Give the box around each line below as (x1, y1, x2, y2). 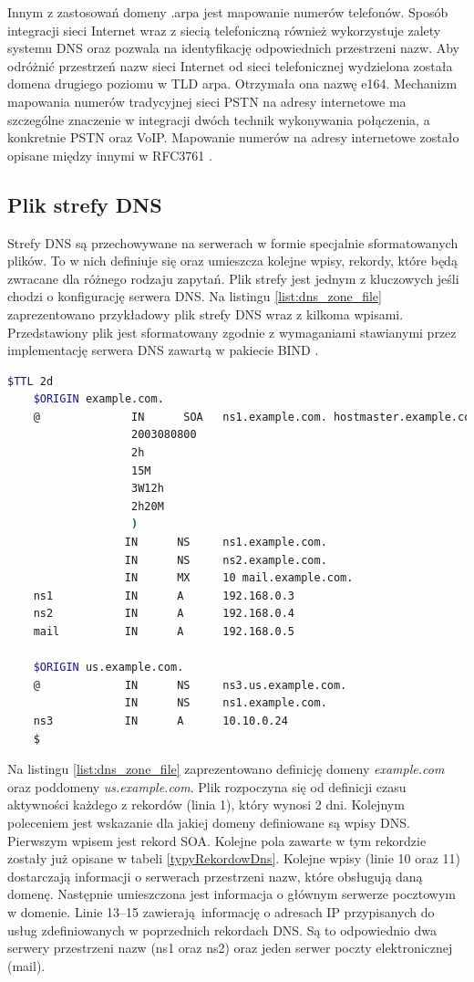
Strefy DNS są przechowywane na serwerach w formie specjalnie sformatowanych (7, 233, 459, 252)
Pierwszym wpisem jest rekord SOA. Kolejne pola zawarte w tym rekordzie (7, 831, 427, 850)
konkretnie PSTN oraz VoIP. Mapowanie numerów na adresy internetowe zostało (7, 128, 459, 147)
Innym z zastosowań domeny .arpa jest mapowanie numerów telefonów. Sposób (7, 3, 448, 21)
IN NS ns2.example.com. (124, 553, 327, 567)
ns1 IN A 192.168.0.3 (33, 589, 294, 602)
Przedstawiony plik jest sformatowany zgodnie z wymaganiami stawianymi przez (7, 322, 457, 341)
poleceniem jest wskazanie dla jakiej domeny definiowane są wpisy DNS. (7, 812, 410, 831)
